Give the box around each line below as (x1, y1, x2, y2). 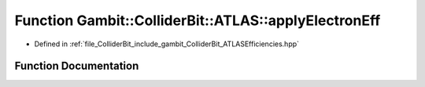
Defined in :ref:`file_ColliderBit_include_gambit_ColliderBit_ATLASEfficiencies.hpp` (34, 39, 299, 49)
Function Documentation (14, 60, 139, 73)
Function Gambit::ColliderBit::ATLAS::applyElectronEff (14, 12, 381, 29)
